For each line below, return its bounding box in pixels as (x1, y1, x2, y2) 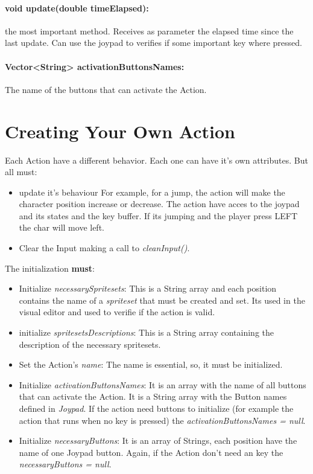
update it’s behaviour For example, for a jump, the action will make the (19, 185, 285, 198)
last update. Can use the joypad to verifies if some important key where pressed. (5, 36, 302, 49)
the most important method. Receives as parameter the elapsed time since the (5, 24, 294, 37)
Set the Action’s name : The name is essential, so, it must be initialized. (19, 358, 283, 371)
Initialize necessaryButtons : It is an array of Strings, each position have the (19, 434, 297, 447)
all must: (5, 165, 37, 178)
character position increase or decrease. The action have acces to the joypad (19, 197, 300, 210)
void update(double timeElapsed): (5, 1, 149, 14)
